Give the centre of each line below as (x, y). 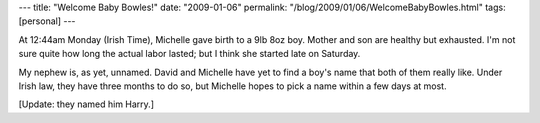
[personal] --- (47, 21)
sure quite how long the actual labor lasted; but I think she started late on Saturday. (189, 54)
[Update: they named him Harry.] (86, 104)
